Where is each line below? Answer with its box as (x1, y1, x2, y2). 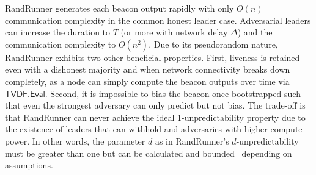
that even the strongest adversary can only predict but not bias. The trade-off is (5, 99, 306, 112)
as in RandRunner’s (155, 134, 229, 147)
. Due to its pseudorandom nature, (149, 37, 278, 50)
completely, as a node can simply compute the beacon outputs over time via (5, 74, 290, 87)
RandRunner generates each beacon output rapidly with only (5, 2, 234, 14)
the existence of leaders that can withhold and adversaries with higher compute (5, 123, 303, 135)
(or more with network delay (120, 26, 228, 38)
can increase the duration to (5, 26, 111, 38)
